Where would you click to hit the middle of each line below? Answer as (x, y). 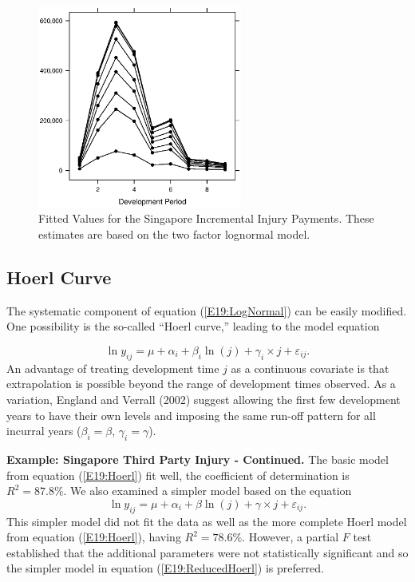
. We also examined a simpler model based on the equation (207, 491)
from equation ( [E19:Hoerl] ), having (94, 537)
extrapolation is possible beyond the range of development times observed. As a (201, 384)
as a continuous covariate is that (310, 368)
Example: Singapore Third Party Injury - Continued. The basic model (198, 459)
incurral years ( (44, 431)
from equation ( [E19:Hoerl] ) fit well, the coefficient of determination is (178, 475)
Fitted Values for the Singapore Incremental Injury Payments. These (206, 218)
